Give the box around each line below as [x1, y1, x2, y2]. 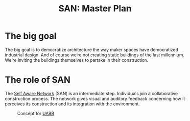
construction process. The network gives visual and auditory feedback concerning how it [5, 96, 185, 101]
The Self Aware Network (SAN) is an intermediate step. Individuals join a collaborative [5, 90, 178, 96]
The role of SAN [5, 74, 71, 86]
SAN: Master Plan [58, 3, 132, 14]
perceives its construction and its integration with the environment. [5, 101, 140, 107]
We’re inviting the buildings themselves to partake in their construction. [5, 57, 148, 63]
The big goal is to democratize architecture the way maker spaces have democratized [5, 47, 178, 52]
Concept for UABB [17, 110, 54, 116]
